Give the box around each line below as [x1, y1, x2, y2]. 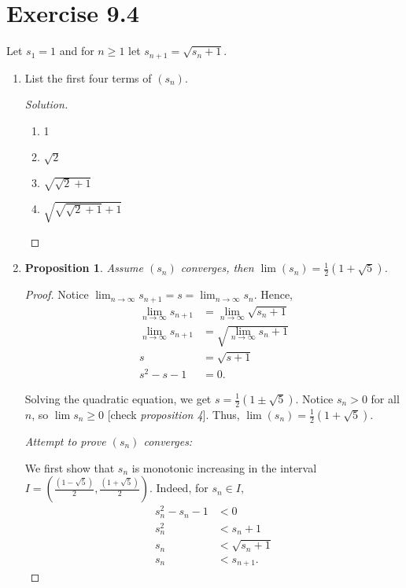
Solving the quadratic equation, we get [24, 391, 212, 406]
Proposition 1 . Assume [24, 259, 144, 276]
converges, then [180, 259, 254, 276]
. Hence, [253, 286, 293, 303]
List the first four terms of [24, 69, 152, 86]
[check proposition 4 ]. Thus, [107, 406, 240, 422]
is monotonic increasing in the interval [131, 459, 317, 476]
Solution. [24, 96, 68, 112]
